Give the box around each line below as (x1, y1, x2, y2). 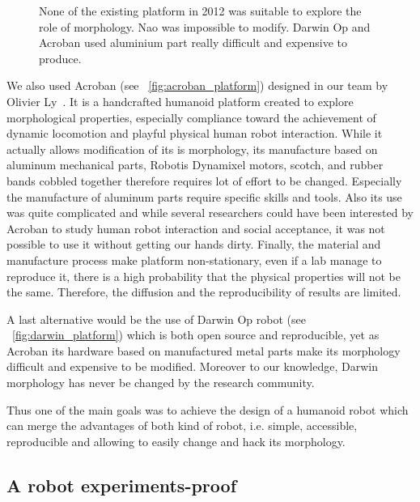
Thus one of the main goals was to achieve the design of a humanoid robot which (6, 401, 409, 418)
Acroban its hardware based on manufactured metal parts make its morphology (6, 342, 401, 359)
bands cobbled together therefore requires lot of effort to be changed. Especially (6, 172, 402, 189)
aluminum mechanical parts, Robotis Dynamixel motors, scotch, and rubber (6, 156, 384, 173)
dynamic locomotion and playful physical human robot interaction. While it (6, 125, 383, 142)
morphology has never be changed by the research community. (6, 374, 315, 391)
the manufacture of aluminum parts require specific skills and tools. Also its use (6, 188, 402, 205)
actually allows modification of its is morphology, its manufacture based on (6, 140, 378, 157)
